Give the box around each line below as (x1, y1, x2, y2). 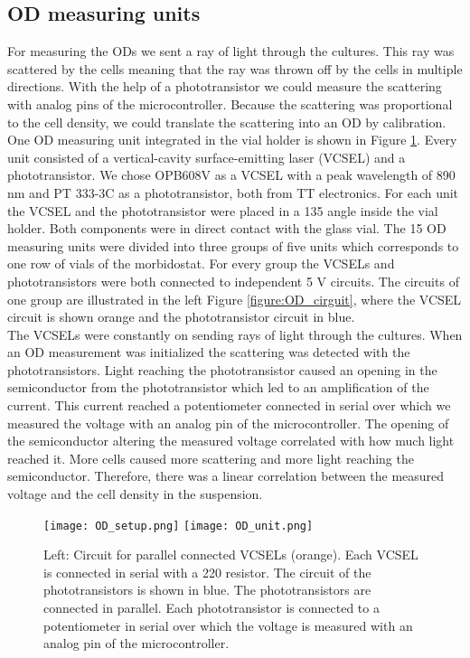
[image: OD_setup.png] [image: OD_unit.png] (43, 519, 314, 532)
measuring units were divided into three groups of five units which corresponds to (7, 236, 459, 255)
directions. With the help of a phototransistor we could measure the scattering (7, 77, 442, 96)
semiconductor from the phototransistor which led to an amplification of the (7, 378, 429, 397)
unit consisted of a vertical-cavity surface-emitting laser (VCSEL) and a (7, 147, 406, 166)
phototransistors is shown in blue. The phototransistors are (43, 580, 371, 599)
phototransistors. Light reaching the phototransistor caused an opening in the (7, 360, 437, 379)
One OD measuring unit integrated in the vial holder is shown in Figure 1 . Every (7, 130, 457, 149)
